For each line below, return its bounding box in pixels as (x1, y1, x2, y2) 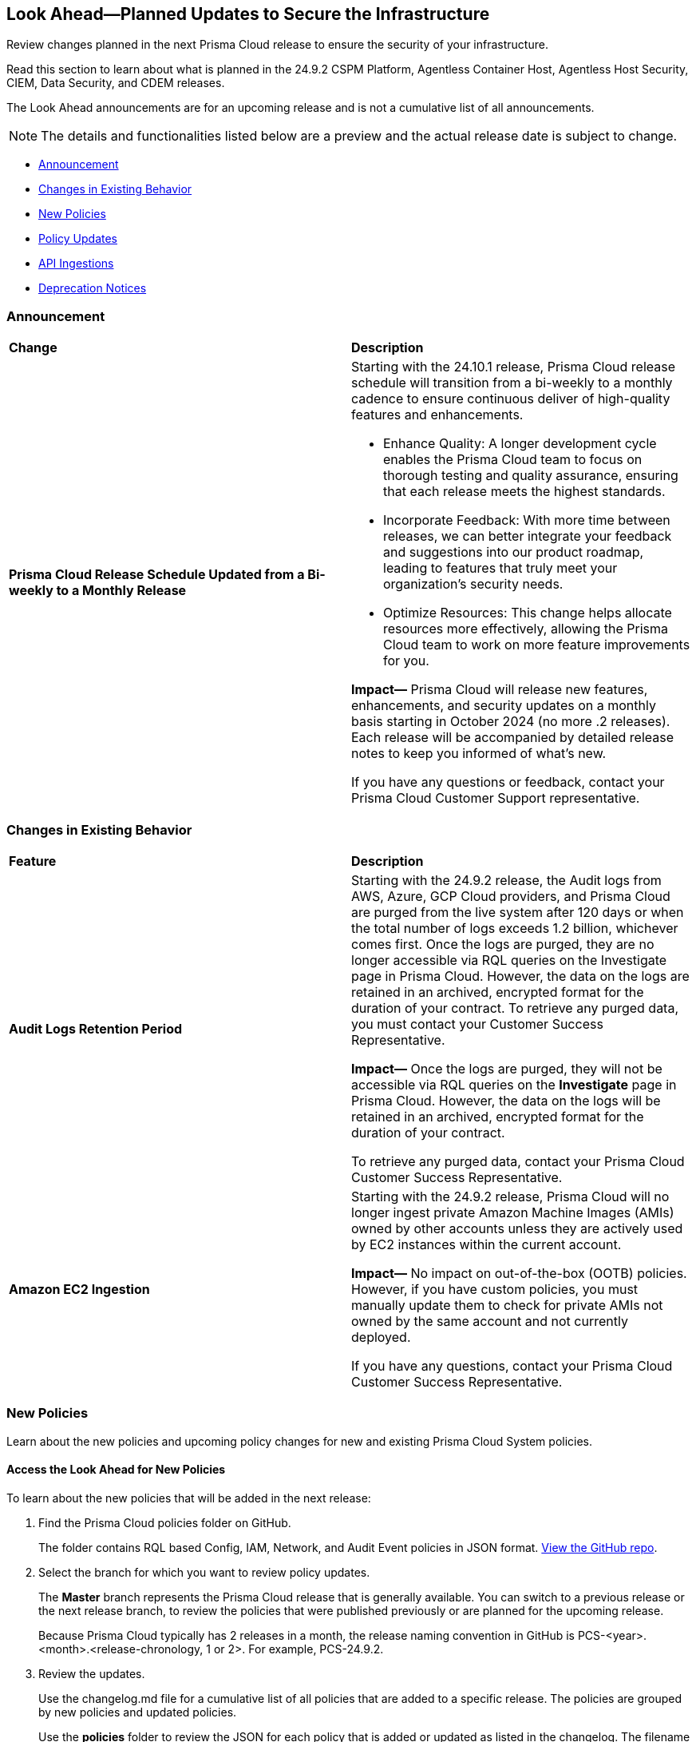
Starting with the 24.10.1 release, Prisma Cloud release (351, 359, 676, 375)
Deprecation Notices (38, 281, 147, 296)
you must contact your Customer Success (351, 1015, 603, 1032)
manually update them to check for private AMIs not (351, 1296, 663, 1313)
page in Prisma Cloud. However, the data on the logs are (351, 967, 690, 984)
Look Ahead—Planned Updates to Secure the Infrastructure (6, 4, 490, 24)
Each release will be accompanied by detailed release (351, 729, 674, 746)
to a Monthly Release (56, 582, 187, 599)
